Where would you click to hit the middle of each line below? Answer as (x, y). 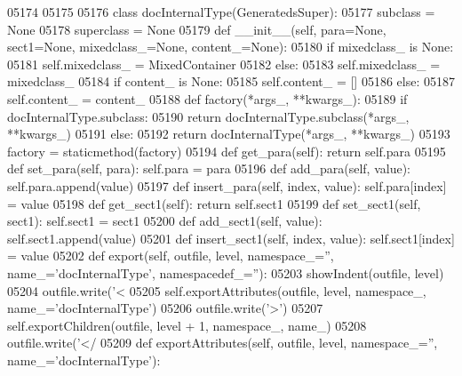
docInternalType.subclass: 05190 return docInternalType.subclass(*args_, (208, 116)
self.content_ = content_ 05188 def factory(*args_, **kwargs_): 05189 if (207, 98)
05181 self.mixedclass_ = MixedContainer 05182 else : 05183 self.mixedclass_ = (224, 64)
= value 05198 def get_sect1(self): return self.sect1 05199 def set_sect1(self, (214, 203)
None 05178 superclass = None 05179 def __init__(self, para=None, (197, 29)
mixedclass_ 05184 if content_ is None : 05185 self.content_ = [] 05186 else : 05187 (231, 81)
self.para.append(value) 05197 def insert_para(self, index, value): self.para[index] (227, 185)
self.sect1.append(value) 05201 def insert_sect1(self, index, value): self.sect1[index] (231, 238)
